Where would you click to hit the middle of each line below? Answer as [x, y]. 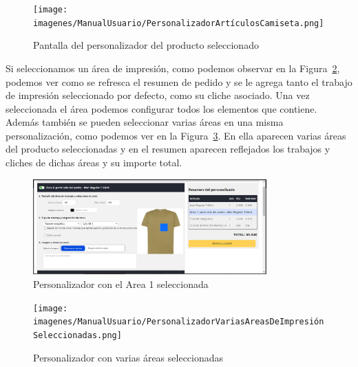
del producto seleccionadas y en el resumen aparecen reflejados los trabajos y [168, 149]
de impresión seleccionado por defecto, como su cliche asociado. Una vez [158, 95]
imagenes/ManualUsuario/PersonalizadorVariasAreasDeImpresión [179, 322]
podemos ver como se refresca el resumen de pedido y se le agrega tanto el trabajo [179, 81]
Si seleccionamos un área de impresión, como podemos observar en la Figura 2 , [173, 68]
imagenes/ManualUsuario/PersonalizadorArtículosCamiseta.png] [179, 23]
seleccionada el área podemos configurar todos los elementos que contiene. [161, 108]
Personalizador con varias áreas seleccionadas [128, 357]
